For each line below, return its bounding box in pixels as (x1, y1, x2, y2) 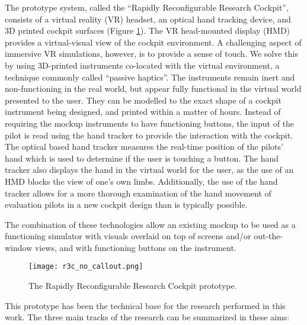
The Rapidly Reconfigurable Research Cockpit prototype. (28, 279, 237, 292)
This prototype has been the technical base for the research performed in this (5, 299, 286, 311)
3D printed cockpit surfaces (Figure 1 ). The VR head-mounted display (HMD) (5, 24, 290, 37)
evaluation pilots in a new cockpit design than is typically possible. (5, 198, 248, 211)
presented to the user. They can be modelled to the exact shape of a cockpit (5, 94, 282, 106)
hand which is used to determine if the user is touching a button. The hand (5, 152, 279, 164)
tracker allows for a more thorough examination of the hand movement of (5, 186, 271, 199)
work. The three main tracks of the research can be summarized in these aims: (5, 311, 290, 323)
